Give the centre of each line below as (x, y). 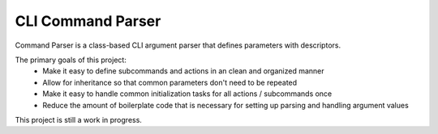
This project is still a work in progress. (78, 119)
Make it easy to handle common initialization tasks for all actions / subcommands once (187, 94)
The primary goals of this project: (71, 60)
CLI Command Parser (88, 21)
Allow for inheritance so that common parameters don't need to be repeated (170, 82)
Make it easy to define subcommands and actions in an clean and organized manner (183, 71)
